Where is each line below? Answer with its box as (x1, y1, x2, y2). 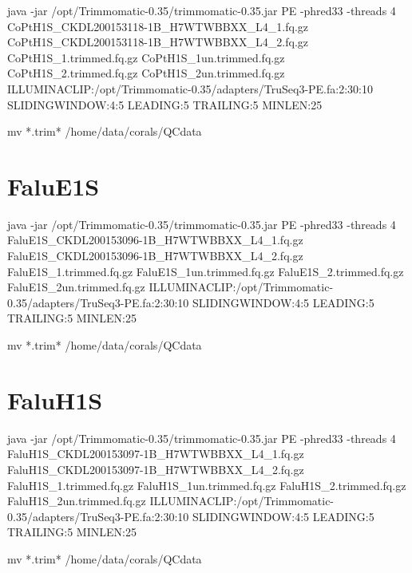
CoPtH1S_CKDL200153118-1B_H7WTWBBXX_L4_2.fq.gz (7, 34, 309, 50)
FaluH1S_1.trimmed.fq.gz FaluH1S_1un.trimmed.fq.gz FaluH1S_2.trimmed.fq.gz (7, 476, 406, 493)
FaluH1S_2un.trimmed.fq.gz (7, 492, 146, 509)
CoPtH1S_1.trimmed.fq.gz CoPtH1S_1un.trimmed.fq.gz (7, 49, 285, 65)
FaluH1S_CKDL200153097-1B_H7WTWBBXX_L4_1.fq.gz (7, 445, 304, 462)
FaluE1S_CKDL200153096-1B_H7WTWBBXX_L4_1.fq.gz (7, 231, 303, 248)
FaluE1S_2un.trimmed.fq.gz (7, 279, 145, 295)
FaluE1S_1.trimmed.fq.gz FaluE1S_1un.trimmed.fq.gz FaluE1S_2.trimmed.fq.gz (7, 263, 404, 279)
